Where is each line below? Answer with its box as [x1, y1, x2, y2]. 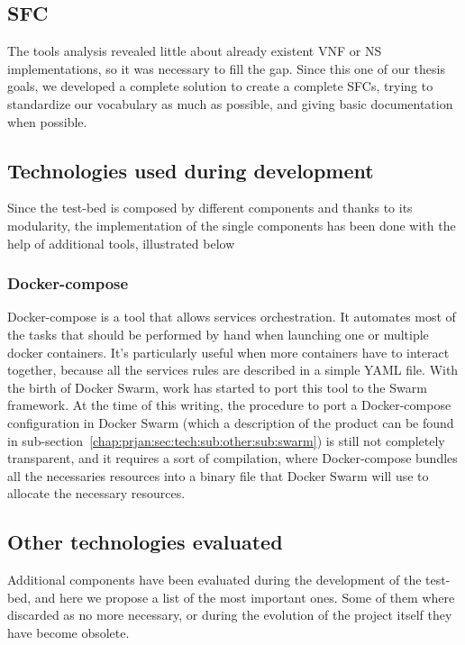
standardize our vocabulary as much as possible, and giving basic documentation [7, 94, 453, 113]
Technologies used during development [7, 156, 374, 184]
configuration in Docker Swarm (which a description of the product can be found [7, 413, 454, 432]
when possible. [7, 112, 87, 131]
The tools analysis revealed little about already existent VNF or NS [7, 41, 382, 60]
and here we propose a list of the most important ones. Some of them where [34, 587, 455, 606]
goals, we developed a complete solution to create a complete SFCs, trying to [7, 77, 433, 95]
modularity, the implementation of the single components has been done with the [7, 215, 456, 234]
